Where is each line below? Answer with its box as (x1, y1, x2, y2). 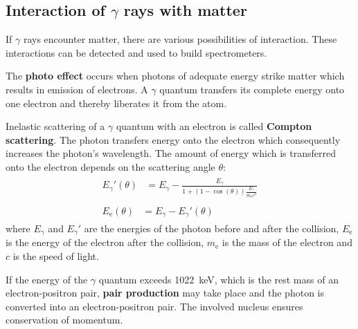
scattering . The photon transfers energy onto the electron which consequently (6, 132, 341, 147)
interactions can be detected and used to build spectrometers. (6, 45, 267, 59)
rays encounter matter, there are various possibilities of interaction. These (23, 32, 337, 46)
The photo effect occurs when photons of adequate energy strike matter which (6, 68, 345, 83)
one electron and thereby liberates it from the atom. (6, 95, 227, 110)
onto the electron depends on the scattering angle (6, 159, 215, 173)
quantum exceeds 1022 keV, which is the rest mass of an (98, 272, 339, 286)
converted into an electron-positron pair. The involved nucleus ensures (6, 299, 303, 313)
